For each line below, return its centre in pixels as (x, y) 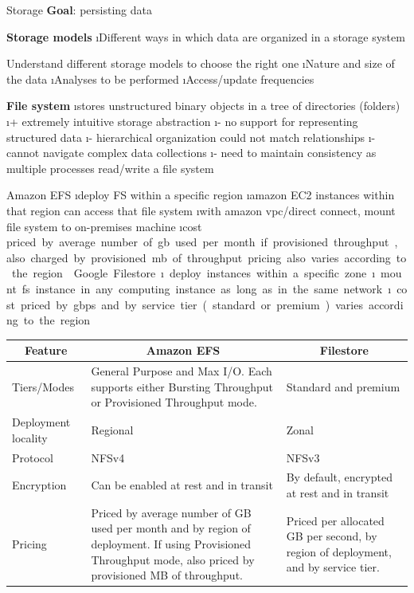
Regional (112, 429)
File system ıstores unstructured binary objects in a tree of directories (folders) (203, 106)
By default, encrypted (339, 477)
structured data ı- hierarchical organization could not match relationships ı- (191, 137)
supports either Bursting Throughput (182, 386)
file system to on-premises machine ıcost (104, 226)
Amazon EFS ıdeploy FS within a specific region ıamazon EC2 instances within (201, 195)
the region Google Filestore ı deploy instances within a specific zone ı (193, 273)
